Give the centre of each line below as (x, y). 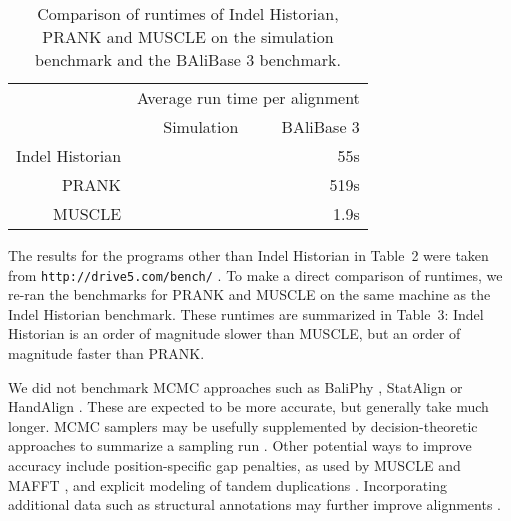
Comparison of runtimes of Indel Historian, (188, 13)
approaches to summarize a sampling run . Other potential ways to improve (240, 445)
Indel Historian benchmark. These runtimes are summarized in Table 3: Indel (246, 313)
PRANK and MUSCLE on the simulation (188, 36)
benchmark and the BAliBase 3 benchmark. (187, 59)
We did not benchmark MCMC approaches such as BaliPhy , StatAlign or (235, 386)
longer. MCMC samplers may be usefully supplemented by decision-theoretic (243, 425)
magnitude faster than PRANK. (106, 353)
